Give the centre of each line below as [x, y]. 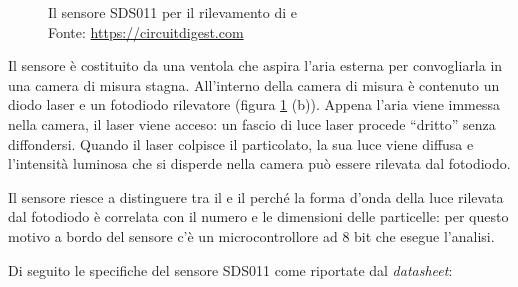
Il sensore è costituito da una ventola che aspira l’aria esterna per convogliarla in [255, 65]
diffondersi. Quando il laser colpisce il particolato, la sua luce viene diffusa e [241, 143]
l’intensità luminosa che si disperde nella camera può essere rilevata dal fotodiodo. [259, 163]
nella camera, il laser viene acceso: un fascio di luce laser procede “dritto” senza [252, 123]
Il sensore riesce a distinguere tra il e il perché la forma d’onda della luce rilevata [256, 196]
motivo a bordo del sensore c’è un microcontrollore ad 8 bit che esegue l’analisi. [251, 235]
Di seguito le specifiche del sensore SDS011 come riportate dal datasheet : [230, 269]
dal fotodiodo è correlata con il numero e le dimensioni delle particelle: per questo [258, 216]
